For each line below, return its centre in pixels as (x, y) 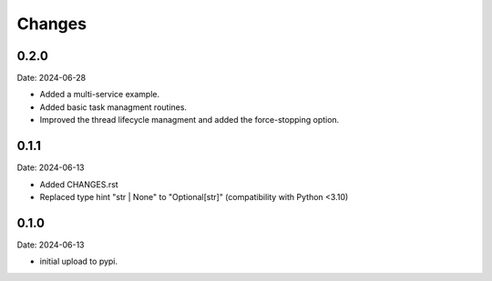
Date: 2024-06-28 (51, 78)
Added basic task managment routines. (113, 107)
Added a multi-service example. (99, 95)
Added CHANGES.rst (79, 184)
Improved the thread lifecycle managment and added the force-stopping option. (190, 120)
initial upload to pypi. (79, 261)
